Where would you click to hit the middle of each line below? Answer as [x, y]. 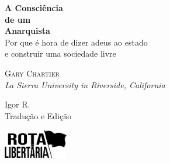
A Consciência [34, 8]
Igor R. [18, 104]
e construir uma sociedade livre [60, 53]
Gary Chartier [32, 73]
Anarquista [27, 31]
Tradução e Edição [38, 115]
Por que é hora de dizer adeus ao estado [76, 42]
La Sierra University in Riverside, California [85, 84]
